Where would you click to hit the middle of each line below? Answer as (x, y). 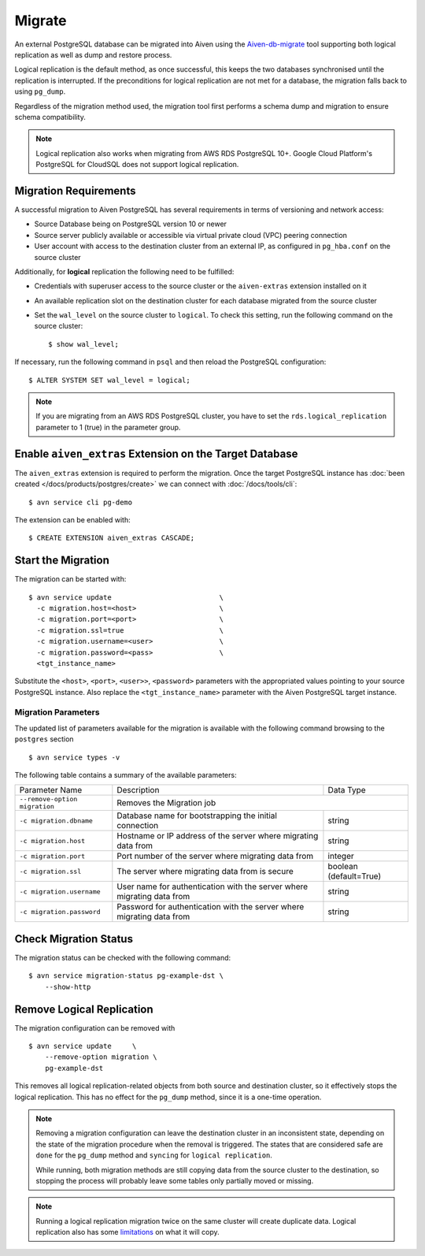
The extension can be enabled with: (72, 519)
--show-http (68, 987)
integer (341, 857)
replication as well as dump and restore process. (93, 54)
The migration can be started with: (70, 579)
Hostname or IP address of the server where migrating (218, 836)
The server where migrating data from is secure (205, 871)
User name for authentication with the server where (213, 886)
